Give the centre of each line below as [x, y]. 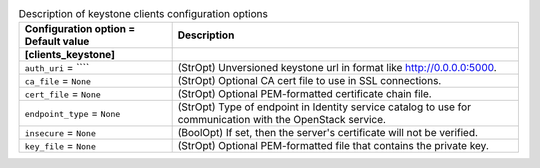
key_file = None [60, 146]
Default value [57, 42]
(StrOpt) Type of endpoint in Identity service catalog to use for [324, 107]
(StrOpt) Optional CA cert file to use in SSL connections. [309, 81]
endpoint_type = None [72, 113]
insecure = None [60, 133]
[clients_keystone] [69, 55]
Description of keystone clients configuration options [143, 14]
